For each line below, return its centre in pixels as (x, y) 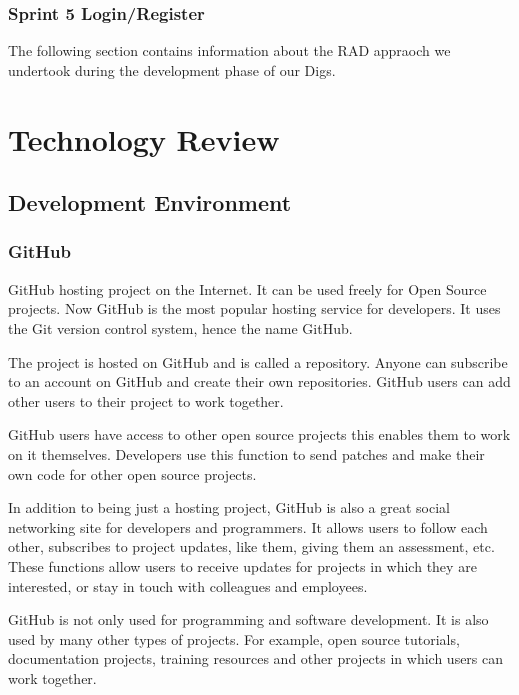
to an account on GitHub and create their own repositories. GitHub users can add (259, 381)
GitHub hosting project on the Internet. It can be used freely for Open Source (247, 288)
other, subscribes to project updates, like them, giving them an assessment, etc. (251, 546)
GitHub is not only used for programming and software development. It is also (248, 619)
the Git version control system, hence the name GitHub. (180, 327)
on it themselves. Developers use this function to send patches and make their (246, 453)
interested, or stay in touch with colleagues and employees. (188, 585)
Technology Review (144, 138)
